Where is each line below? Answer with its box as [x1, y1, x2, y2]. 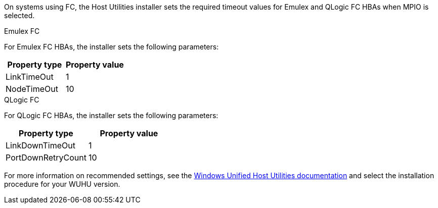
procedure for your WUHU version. [4, 180, 120, 188]
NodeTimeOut [6, 84, 58, 94]
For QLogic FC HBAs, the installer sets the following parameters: [4, 111, 218, 120]
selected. [4, 11, 35, 20]
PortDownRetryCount [6, 152, 86, 163]
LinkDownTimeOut [6, 140, 75, 150]
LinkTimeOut [6, 72, 54, 82]
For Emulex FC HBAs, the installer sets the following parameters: [4, 42, 219, 51]
